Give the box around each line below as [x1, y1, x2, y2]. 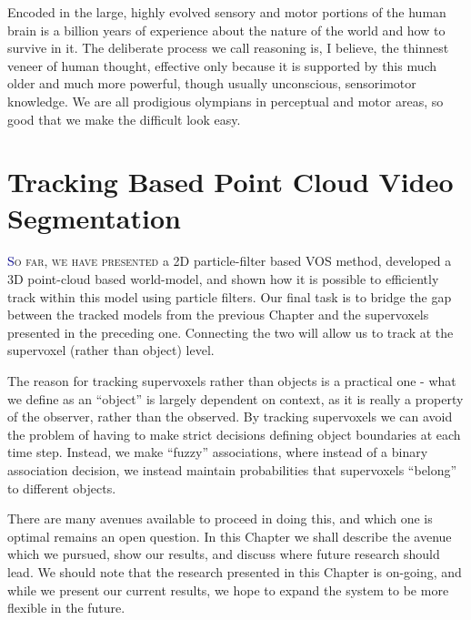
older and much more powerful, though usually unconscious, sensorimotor [7, 74, 416, 93]
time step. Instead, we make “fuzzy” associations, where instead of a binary [7, 442, 428, 462]
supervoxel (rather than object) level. [7, 340, 215, 360]
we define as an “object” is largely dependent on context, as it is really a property [7, 389, 464, 408]
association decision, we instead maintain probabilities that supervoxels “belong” [7, 461, 457, 479]
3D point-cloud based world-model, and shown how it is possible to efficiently [7, 269, 439, 289]
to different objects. [7, 478, 116, 497]
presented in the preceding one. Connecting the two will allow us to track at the [7, 322, 454, 341]
